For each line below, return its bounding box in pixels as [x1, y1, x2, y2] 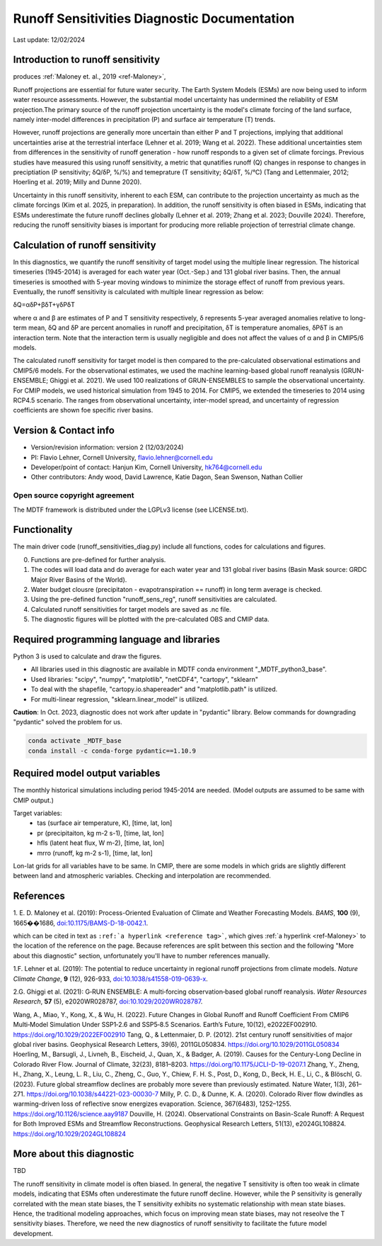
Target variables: [13, 809, 63, 818]
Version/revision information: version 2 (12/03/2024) [30, 443, 184, 451]
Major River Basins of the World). [30, 575, 127, 584]
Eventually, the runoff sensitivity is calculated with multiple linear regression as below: [13, 288, 265, 296]
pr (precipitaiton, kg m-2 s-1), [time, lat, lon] [37, 829, 164, 837]
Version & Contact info [13, 425, 115, 437]
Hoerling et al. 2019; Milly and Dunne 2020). [13, 178, 142, 186]
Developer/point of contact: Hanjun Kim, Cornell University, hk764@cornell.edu [30, 463, 262, 471]
